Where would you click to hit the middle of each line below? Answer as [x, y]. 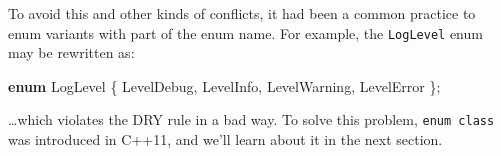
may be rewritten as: [71, 52]
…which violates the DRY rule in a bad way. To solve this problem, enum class [251, 119]
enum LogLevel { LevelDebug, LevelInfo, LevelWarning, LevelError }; [224, 85]
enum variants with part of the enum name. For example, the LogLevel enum [245, 32]
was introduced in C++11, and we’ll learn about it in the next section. [225, 139]
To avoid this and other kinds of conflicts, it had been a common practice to [242, 13]
